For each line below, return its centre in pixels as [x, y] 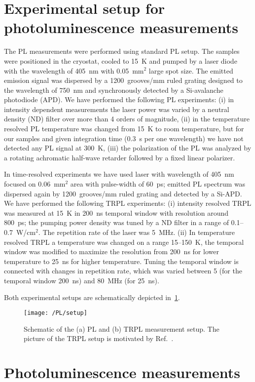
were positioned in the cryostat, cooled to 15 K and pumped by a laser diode [121, 60]
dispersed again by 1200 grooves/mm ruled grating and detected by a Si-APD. [123, 193]
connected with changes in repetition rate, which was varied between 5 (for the [123, 271]
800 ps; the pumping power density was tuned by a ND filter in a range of [116, 222]
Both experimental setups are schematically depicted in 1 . [92, 297]
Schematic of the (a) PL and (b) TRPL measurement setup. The [122, 328]
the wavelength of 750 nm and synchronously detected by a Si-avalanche [114, 90]
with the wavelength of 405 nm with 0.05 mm [74, 70]
